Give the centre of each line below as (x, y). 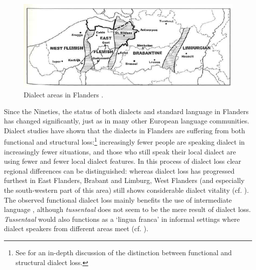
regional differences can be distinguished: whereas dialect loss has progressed (119, 170)
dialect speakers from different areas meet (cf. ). (76, 228)
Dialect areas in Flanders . (64, 94)
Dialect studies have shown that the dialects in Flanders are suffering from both (125, 130)
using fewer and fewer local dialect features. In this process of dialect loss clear (123, 161)
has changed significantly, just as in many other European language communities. (127, 121)
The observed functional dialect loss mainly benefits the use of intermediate (118, 199)
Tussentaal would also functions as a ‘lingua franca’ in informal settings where (122, 219)
